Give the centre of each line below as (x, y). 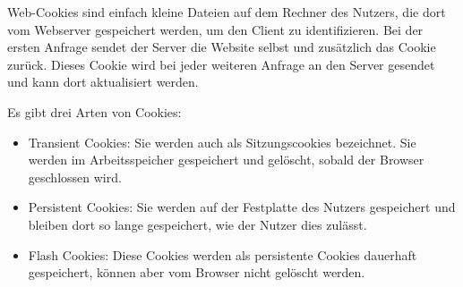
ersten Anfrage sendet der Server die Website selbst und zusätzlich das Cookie (222, 47)
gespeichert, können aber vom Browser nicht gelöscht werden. (197, 272)
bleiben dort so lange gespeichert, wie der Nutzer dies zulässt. (197, 224)
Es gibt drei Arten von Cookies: (94, 111)
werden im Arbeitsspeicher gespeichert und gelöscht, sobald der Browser (226, 160)
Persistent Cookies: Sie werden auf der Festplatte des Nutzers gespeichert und (242, 207)
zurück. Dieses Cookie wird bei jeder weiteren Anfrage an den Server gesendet (221, 64)
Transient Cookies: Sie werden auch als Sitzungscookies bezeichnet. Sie (222, 142)
